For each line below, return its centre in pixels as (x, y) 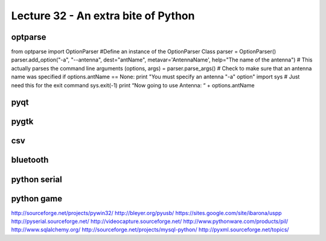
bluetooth (30, 160)
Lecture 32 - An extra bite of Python (103, 16)
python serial (37, 179)
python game (37, 199)
